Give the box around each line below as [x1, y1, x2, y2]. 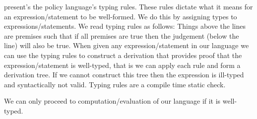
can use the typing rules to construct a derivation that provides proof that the [4, 50, 242, 60]
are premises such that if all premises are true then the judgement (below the [4, 30, 239, 41]
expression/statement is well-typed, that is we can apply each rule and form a [4, 59, 241, 70]
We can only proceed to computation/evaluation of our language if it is [4, 96, 221, 106]
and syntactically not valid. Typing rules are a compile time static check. [4, 79, 226, 89]
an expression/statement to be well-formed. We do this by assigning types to [4, 11, 237, 21]
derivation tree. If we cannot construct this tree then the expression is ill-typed [4, 69, 244, 80]
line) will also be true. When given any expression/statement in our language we [4, 40, 249, 51]
